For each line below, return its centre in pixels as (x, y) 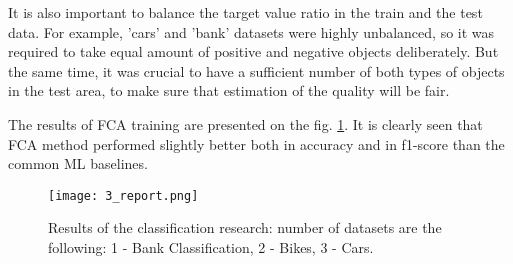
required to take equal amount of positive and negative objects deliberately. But (253, 51)
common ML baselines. (78, 163)
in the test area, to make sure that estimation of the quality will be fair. (229, 90)
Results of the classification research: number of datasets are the (245, 227)
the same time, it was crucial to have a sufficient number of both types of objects (256, 70)
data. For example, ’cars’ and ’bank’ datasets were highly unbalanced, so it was (251, 31)
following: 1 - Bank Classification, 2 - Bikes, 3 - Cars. (211, 247)
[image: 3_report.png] (123, 195)
